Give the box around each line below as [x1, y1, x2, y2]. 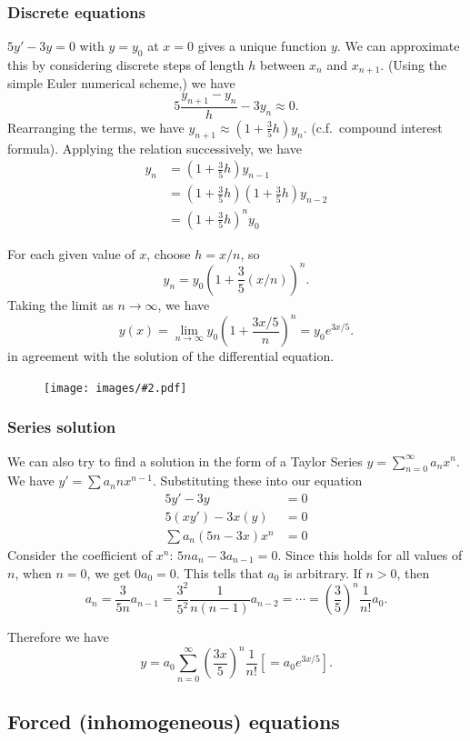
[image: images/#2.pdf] [44, 381, 187, 395]
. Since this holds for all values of [277, 546, 463, 565]
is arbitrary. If [284, 563, 362, 582]
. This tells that [175, 563, 264, 582]
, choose [146, 244, 191, 263]
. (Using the [380, 55, 447, 75]
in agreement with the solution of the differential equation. [7, 346, 335, 365]
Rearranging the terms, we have [7, 117, 185, 136]
